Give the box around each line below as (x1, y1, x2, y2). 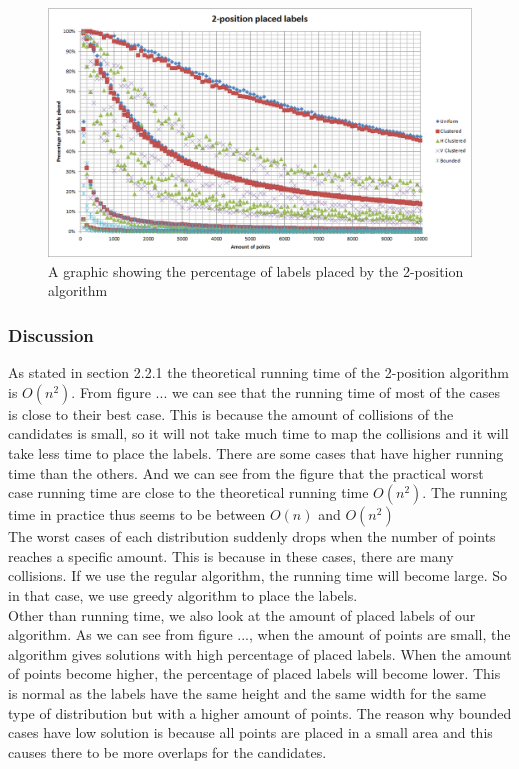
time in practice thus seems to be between (8, 504, 266, 525)
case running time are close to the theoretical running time (8, 482, 369, 503)
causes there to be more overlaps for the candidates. (8, 741, 327, 762)
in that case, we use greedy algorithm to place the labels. (8, 585, 358, 606)
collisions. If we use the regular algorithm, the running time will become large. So (8, 565, 507, 586)
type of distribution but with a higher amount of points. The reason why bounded (8, 702, 512, 723)
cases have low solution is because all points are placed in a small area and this (8, 722, 493, 743)
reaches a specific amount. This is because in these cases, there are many (8, 545, 454, 566)
